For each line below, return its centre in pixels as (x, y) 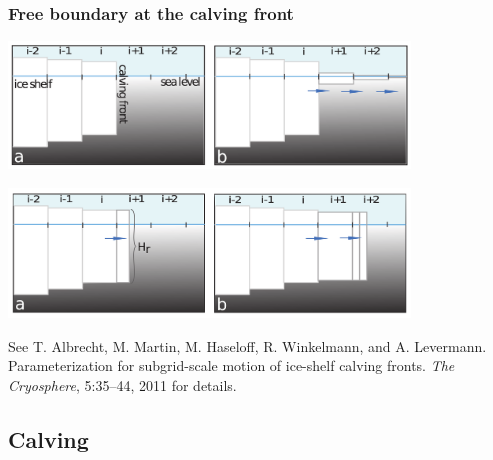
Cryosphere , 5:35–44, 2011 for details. (122, 385)
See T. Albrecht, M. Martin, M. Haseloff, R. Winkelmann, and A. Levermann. (247, 345)
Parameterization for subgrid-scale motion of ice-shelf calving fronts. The (231, 365)
